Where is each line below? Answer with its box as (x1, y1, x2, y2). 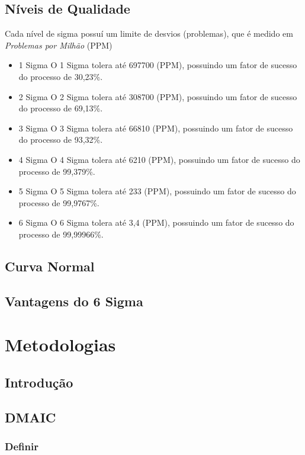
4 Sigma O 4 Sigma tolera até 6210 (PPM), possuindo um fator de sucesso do (18, 153, 300, 165)
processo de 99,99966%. (18, 227, 104, 240)
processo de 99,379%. (18, 165, 95, 177)
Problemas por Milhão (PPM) (5, 39, 113, 51)
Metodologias (5, 332, 116, 357)
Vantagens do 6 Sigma (5, 291, 143, 310)
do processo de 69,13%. (18, 102, 103, 114)
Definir (5, 438, 38, 453)
